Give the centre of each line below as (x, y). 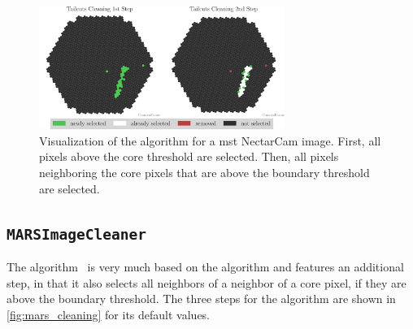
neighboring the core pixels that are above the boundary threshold (204, 172)
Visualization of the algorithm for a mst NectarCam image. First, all (210, 140)
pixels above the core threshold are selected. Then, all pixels (189, 156)
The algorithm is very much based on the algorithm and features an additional (205, 266)
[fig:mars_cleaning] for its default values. (109, 314)
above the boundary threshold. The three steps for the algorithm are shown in (201, 299)
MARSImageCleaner (76, 234)
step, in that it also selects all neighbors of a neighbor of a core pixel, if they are (206, 282)
